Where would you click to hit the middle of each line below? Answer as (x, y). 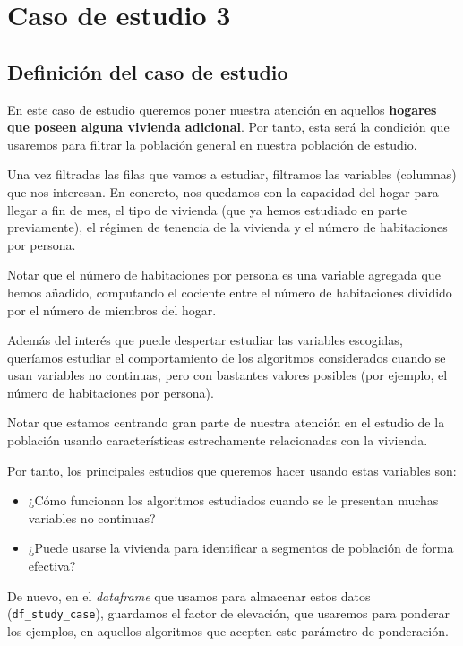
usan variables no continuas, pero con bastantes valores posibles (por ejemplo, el (227, 375)
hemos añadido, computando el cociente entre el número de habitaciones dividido (230, 292)
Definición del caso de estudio (148, 71)
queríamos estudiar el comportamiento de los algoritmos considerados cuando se (227, 357)
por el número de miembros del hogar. (112, 310)
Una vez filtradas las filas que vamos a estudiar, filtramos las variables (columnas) (232, 174)
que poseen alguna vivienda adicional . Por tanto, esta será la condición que (228, 127)
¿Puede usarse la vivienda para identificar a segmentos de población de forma (241, 548)
